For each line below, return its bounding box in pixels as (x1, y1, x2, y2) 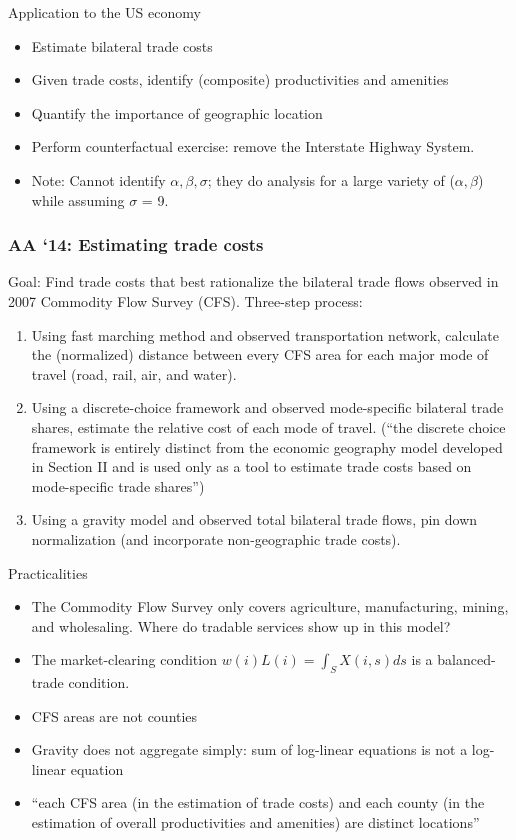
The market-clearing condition (31, 649, 217, 670)
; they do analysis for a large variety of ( (207, 169, 455, 190)
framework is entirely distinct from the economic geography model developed (31, 436, 503, 457)
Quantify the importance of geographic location (31, 102, 323, 123)
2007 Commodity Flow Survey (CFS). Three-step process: (8, 290, 363, 311)
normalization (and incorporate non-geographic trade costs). (31, 528, 401, 549)
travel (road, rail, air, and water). (31, 363, 237, 384)
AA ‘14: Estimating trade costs (8, 232, 264, 257)
